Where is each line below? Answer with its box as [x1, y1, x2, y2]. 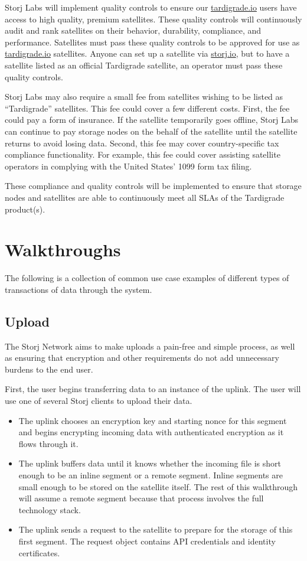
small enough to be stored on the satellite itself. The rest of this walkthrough [18, 480, 298, 492]
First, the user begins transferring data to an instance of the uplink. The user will [5, 383, 301, 395]
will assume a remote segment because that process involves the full [18, 492, 264, 504]
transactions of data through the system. [5, 283, 152, 295]
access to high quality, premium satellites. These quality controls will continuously [5, 12, 302, 25]
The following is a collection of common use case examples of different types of [5, 272, 289, 284]
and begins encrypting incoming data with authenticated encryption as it [18, 426, 284, 438]
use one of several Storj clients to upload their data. [5, 394, 192, 406]
